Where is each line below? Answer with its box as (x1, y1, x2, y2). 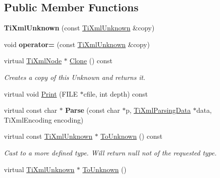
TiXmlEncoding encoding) (4, 114, 83, 125)
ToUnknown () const (100, 131, 163, 141)
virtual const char (4, 105, 57, 115)
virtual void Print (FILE (4, 88, 78, 99)
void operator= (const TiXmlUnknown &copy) (4, 39, 150, 49)
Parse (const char (65, 105, 120, 115)
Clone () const (69, 55, 113, 66)
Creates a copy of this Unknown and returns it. (4, 72, 145, 82)
